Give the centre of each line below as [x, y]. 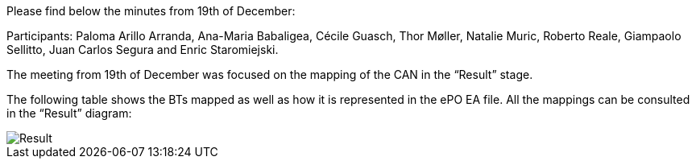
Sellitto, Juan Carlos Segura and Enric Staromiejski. [143, 49]
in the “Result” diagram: [69, 113]
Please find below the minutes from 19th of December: [151, 11]
